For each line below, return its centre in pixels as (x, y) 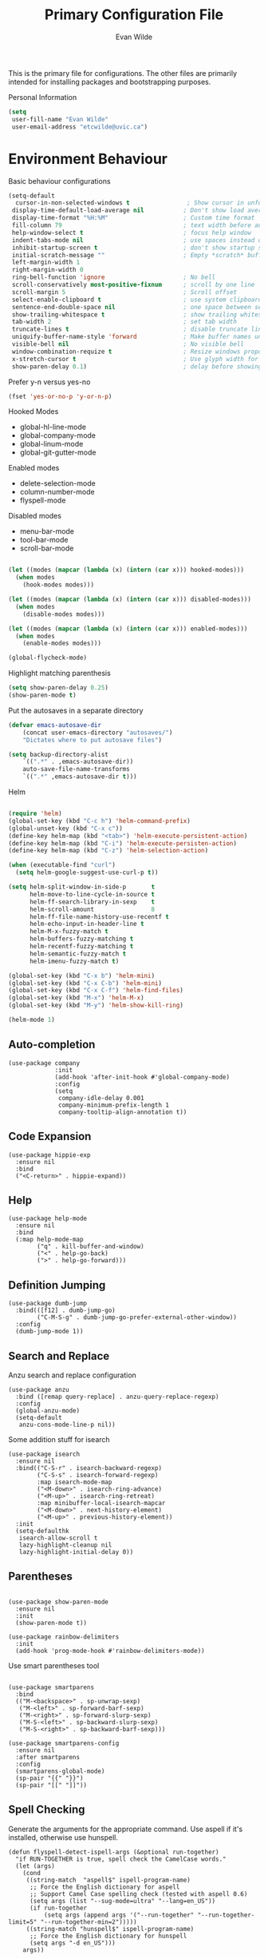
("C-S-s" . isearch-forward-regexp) (98, 1475)
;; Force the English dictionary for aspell (104, 1887)
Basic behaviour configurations (59, 181)
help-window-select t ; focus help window (131, 232)
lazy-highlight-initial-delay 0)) (76, 1552)
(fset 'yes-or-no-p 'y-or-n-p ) (60, 396)
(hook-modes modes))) (58, 585)
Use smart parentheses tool (54, 1665)
